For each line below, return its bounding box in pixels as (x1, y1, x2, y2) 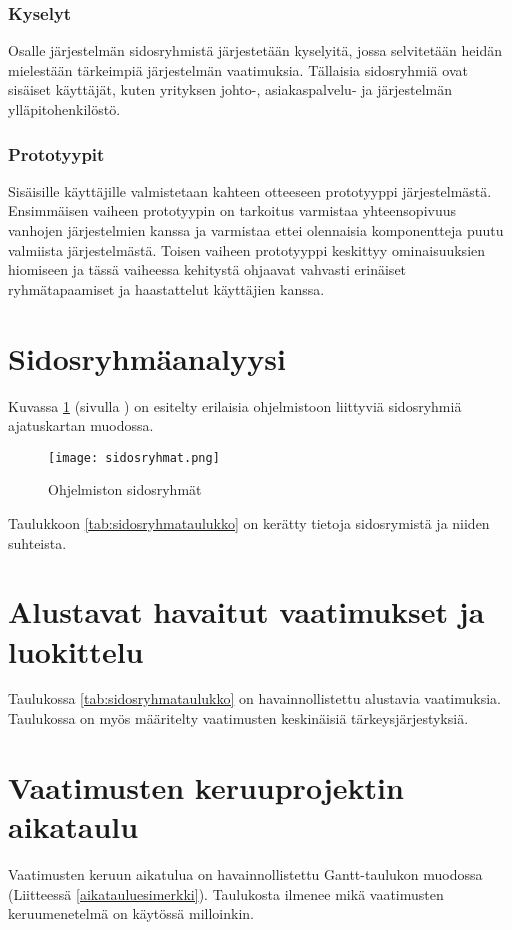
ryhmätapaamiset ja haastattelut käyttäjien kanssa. (8, 278, 325, 299)
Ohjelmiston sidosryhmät (48, 479, 202, 500)
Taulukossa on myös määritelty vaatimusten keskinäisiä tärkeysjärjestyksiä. (8, 708, 469, 729)
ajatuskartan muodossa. (8, 415, 154, 436)
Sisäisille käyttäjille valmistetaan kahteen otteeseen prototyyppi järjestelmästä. (8, 180, 492, 201)
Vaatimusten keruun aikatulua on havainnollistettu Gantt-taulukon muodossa (8, 863, 483, 884)
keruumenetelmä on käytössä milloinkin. (8, 903, 254, 924)
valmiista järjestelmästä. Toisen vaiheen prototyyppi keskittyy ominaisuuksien (8, 239, 486, 260)
